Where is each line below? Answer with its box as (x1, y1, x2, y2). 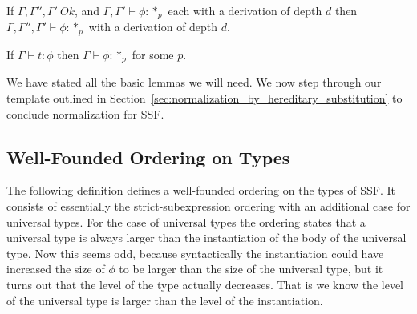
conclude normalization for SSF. (6, 105, 164, 122)
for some (132, 46, 174, 62)
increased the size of (6, 260, 105, 277)
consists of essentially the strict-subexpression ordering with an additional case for (6, 197, 411, 214)
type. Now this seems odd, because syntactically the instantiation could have (6, 244, 384, 261)
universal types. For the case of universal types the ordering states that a (6, 213, 366, 230)
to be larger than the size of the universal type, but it (119, 260, 383, 277)
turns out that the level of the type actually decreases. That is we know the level (6, 276, 403, 292)
